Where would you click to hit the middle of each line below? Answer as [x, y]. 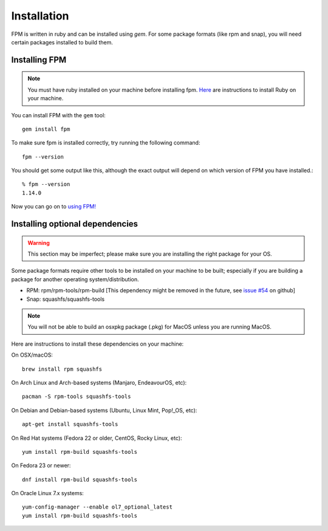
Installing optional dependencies [75, 224]
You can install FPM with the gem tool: [58, 115]
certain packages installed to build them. [62, 42]
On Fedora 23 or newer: [41, 465]
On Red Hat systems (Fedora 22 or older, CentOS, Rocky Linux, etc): [97, 438]
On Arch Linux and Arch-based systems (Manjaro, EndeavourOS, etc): [99, 382]
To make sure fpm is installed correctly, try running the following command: [106, 143]
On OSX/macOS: [32, 355]
